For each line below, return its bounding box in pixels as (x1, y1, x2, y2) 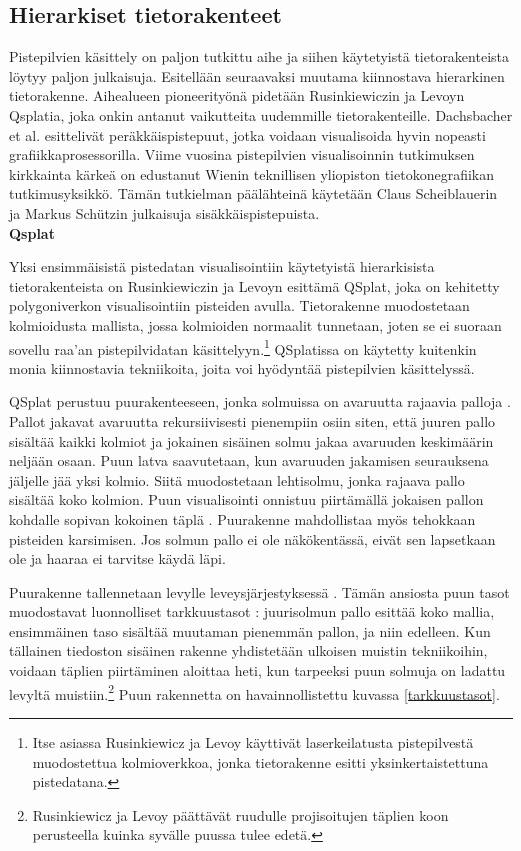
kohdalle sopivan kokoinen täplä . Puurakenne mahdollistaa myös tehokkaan (9, 508, 476, 529)
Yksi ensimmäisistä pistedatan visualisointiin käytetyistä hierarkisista (9, 256, 435, 277)
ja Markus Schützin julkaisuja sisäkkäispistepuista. (9, 202, 320, 223)
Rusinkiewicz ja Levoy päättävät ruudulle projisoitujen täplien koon (32, 804, 449, 825)
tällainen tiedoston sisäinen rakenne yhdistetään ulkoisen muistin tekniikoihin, (9, 640, 488, 661)
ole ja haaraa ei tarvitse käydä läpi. (9, 548, 226, 569)
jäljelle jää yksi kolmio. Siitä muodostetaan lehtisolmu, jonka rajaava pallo (9, 469, 465, 490)
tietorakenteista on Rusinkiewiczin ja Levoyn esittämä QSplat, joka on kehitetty (9, 275, 500, 296)
